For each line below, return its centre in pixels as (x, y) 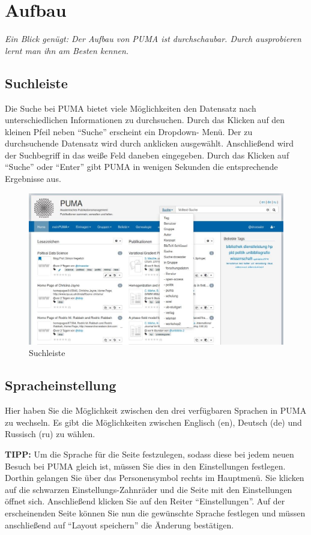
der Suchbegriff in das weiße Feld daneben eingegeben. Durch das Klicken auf (147, 155)
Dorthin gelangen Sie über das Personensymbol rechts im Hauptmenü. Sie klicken (155, 478)
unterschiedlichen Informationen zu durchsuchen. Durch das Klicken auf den (145, 120)
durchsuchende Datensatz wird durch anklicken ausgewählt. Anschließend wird (149, 143)
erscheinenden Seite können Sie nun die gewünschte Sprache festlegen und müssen (155, 512)
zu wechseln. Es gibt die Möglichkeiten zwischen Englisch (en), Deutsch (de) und (153, 422)
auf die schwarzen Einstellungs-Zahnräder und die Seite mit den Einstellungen (149, 489)
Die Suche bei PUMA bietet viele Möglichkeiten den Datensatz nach (131, 108)
